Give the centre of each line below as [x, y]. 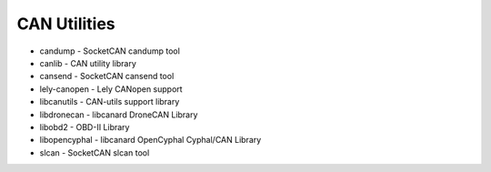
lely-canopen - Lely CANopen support [111, 89]
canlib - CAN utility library [88, 63]
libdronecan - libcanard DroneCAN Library [119, 115]
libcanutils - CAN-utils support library [110, 102]
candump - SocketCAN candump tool [110, 51]
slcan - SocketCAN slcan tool [95, 152]
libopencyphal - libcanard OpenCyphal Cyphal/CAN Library [150, 140]
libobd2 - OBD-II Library [85, 126]
